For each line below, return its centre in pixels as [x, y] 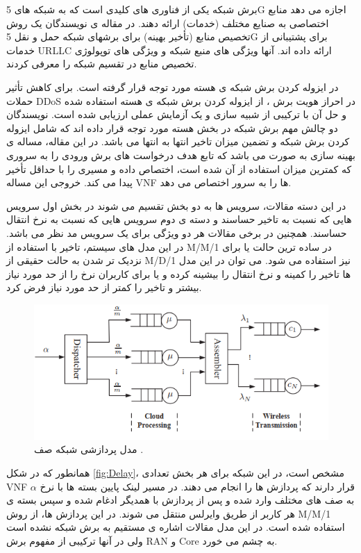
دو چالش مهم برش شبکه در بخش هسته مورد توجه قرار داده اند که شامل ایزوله [172, 127]
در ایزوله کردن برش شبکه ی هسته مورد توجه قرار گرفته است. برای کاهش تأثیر [173, 86]
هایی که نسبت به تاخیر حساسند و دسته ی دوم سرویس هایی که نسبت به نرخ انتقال [179, 219]
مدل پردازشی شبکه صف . [89, 449]
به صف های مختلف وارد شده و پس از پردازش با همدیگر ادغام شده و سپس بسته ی [180, 500]
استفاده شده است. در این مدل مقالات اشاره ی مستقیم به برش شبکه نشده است [176, 527]
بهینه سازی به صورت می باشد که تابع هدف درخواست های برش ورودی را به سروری [181, 155]
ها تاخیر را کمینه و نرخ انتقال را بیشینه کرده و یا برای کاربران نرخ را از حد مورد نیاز [179, 273]
